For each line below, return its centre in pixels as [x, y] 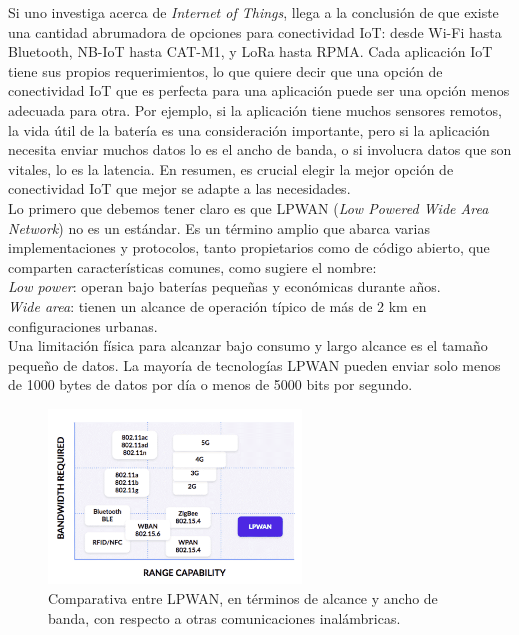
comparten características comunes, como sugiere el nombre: [192, 266]
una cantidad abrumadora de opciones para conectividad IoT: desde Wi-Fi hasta [255, 31]
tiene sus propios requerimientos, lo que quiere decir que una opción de [225, 70]
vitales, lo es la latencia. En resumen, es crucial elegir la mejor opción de [231, 168]
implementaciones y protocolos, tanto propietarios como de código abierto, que [249, 247]
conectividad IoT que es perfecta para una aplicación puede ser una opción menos [259, 90]
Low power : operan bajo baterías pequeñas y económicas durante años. [224, 286]
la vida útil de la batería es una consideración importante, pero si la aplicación [249, 129]
